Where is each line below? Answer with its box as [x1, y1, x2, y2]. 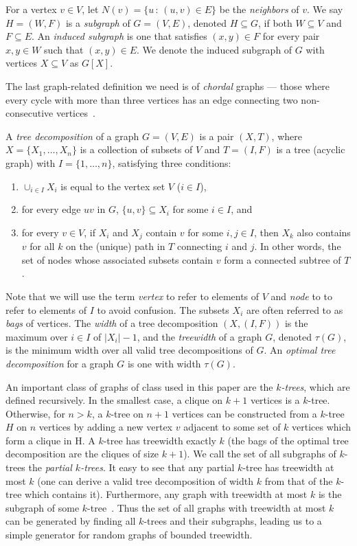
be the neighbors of [219, 2, 299, 16]
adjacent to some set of [183, 420, 281, 434]
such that [44, 42, 84, 56]
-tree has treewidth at [242, 460, 334, 475]
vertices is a [250, 393, 300, 407]
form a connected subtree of [224, 252, 341, 266]
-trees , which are [281, 379, 350, 394]
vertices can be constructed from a [172, 406, 317, 420]
